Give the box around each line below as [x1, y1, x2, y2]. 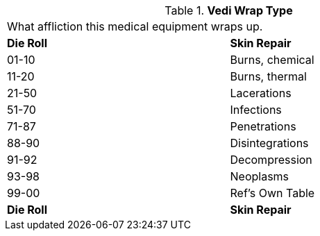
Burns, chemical [230, 53, 314, 67]
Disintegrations [230, 136, 309, 150]
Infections [230, 103, 282, 117]
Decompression [230, 153, 312, 167]
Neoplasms [230, 169, 289, 183]
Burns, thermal [230, 69, 307, 83]
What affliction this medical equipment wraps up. [7, 19, 263, 33]
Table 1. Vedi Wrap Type [165, 3, 293, 17]
